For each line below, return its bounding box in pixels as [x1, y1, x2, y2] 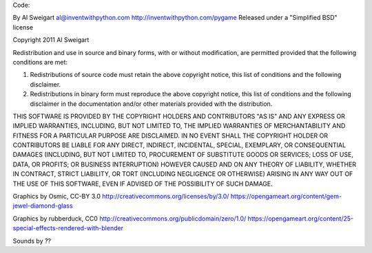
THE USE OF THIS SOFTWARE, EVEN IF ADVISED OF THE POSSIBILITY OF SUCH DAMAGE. [12, 179, 273, 188]
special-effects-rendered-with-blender [12, 224, 124, 232]
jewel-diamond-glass [12, 201, 73, 210]
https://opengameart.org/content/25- [247, 214, 354, 223]
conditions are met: [12, 58, 68, 66]
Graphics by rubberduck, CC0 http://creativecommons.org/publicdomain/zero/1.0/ [12, 214, 247, 223]
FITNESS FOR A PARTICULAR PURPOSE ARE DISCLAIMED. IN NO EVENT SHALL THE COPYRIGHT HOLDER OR [12, 131, 329, 140]
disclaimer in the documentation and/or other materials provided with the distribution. [30, 100, 273, 108]
